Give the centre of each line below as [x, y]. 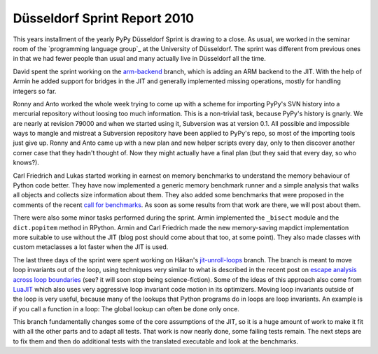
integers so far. [35, 91]
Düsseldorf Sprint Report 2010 [104, 18]
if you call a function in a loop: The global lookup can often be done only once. [126, 309]
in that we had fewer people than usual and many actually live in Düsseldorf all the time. [139, 59]
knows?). [26, 163]
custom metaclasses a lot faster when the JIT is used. [91, 247]
